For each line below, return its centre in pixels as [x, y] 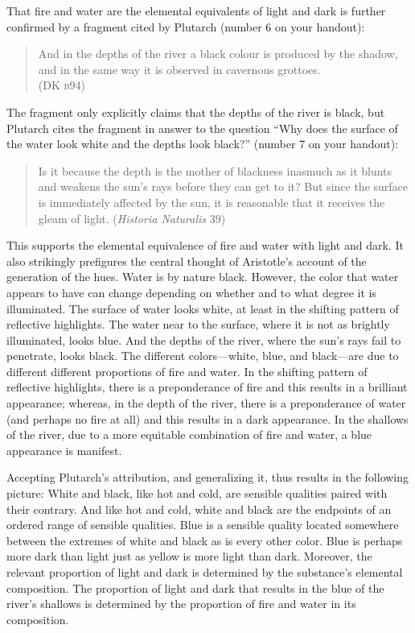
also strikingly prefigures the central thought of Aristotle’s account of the [187, 261]
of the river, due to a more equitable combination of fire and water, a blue [189, 434]
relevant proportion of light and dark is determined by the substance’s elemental [205, 572]
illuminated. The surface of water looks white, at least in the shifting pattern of [203, 308]
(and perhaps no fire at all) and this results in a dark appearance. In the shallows [207, 418]
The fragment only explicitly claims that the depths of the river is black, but [196, 112]
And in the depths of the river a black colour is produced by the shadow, [218, 54]
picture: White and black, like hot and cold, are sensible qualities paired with [197, 493]
